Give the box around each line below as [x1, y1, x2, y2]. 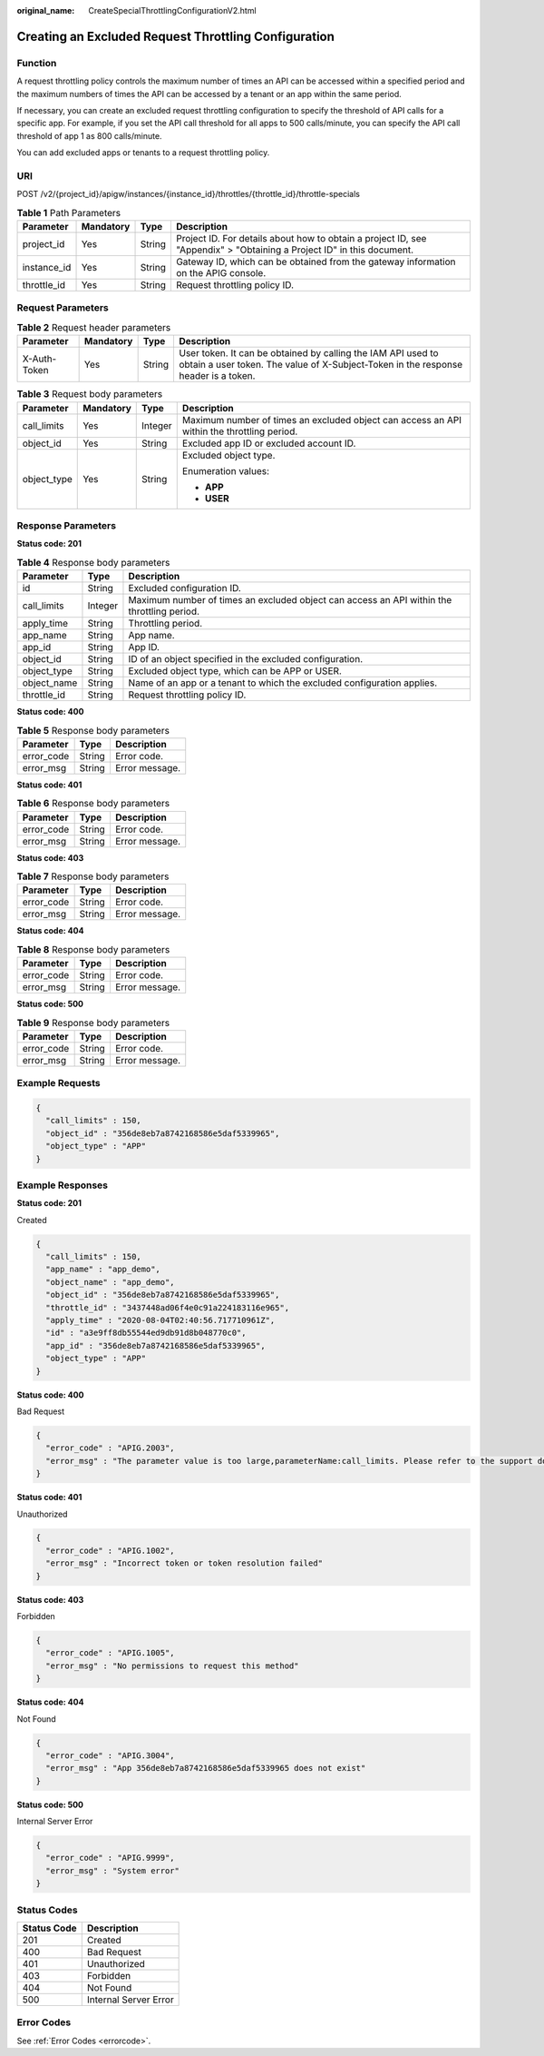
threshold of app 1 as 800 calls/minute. [16, 130, 162, 141]
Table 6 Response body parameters [16, 797, 170, 810]
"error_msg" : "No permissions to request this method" [45, 1660, 299, 1671]
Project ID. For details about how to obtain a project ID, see [175, 232, 427, 245]
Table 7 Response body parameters [16, 870, 170, 883]
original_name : [16, 5, 75, 15]
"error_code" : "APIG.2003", [45, 1443, 176, 1453]
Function [16, 56, 57, 69]
